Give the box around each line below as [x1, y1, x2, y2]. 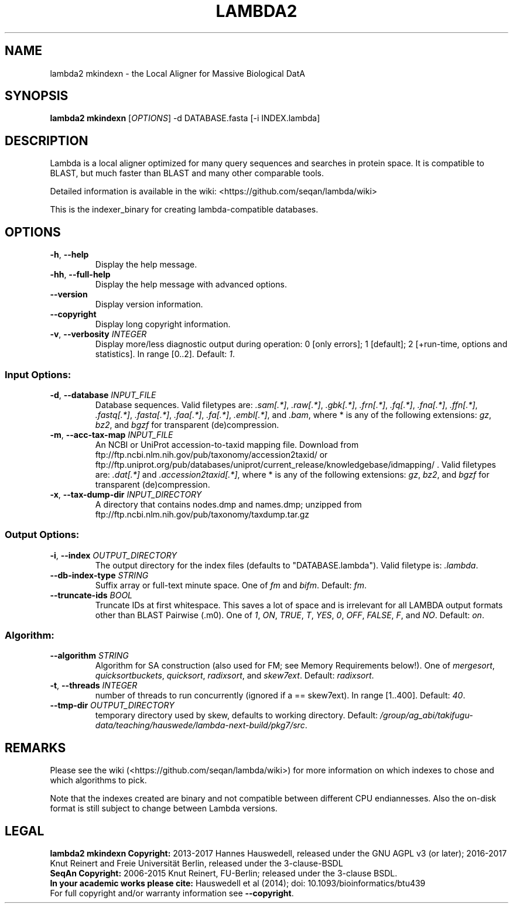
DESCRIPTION [5, 133, 88, 148]
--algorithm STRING [50, 650, 129, 661]
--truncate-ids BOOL [50, 590, 133, 600]
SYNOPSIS [5, 88, 69, 104]
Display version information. [95, 299, 203, 310]
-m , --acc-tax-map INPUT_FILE [50, 429, 173, 440]
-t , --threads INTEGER [50, 680, 138, 691]
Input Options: [5, 368, 71, 381]
